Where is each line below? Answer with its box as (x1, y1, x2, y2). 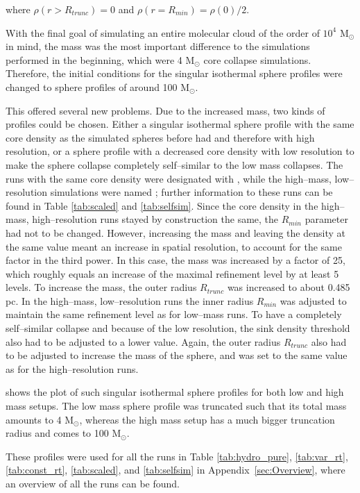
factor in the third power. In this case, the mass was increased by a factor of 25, (6, 253, 345, 267)
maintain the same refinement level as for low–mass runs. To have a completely (6, 307, 342, 321)
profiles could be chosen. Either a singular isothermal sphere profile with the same (6, 117, 354, 131)
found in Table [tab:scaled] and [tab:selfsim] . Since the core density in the (6, 198, 318, 212)
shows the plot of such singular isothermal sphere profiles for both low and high (6, 385, 344, 399)
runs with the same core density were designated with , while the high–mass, (6, 171, 332, 185)
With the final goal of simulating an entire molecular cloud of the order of (6, 25, 320, 40)
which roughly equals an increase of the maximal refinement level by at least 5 (6, 266, 339, 281)
